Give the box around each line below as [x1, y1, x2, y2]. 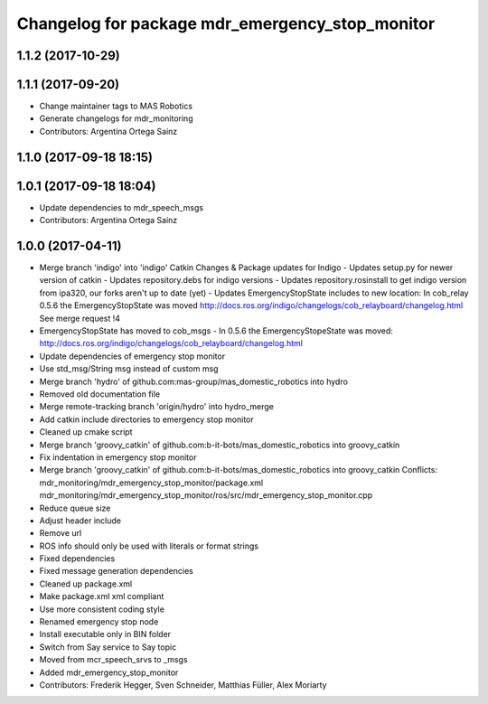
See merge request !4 [39, 313, 121, 324]
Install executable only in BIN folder [39, 629, 172, 640]
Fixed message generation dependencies [39, 566, 193, 577]
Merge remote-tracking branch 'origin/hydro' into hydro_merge [39, 401, 275, 412]
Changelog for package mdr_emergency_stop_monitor [16, 14, 436, 33]
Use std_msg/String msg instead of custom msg [39, 363, 219, 374]
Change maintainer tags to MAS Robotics [39, 100, 193, 112]
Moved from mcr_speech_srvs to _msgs [39, 654, 189, 665]
